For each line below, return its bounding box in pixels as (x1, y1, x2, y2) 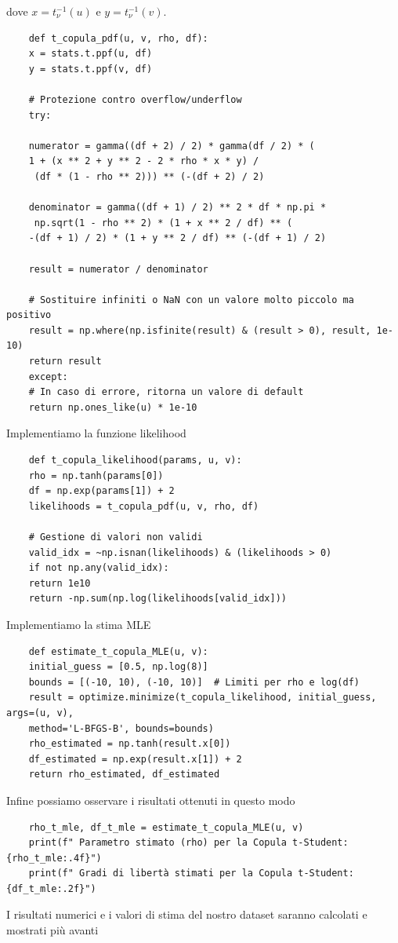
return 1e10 (28, 577, 91, 589)
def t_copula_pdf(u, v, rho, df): (28, 32, 208, 44)
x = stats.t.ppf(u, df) (28, 48, 153, 60)
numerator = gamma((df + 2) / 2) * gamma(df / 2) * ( (28, 140, 315, 152)
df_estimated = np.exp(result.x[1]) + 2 (28, 753, 242, 765)
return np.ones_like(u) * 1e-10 (28, 401, 197, 413)
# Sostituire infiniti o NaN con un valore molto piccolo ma (28, 294, 354, 305)
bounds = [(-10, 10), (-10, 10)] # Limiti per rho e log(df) (28, 676, 360, 688)
